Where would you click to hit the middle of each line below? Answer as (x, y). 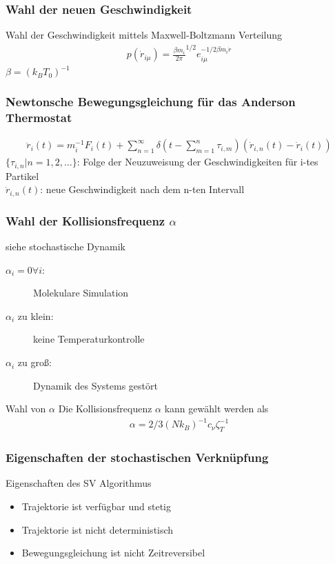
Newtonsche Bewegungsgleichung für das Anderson (151, 102)
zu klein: (35, 315)
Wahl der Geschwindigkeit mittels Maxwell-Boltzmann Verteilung (144, 35)
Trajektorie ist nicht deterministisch (98, 529)
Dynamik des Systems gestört (95, 385)
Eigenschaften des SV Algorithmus (79, 483)
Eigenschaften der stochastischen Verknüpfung (137, 457)
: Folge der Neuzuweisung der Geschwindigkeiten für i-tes (197, 162)
